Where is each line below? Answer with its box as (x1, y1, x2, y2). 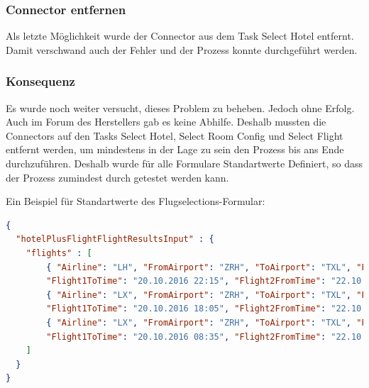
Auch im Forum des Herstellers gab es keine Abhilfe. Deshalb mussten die (6, 114, 326, 129)
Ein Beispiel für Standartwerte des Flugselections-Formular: (6, 194, 265, 209)
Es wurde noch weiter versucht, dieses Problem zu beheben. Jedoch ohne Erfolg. (6, 100, 355, 115)
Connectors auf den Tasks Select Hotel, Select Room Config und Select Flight (6, 128, 343, 143)
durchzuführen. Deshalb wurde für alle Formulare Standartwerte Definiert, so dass (6, 156, 363, 170)
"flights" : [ (26, 248, 92, 258)
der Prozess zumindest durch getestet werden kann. (6, 170, 229, 184)
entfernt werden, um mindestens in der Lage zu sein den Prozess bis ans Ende (6, 142, 344, 157)
